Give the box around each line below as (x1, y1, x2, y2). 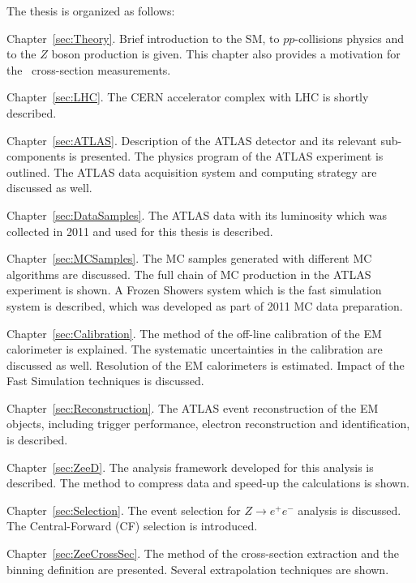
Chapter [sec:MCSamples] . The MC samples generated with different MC (6, 250, 372, 267)
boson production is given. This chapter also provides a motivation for (51, 45, 401, 62)
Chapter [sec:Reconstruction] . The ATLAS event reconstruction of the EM (6, 399, 379, 416)
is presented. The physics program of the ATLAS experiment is (69, 148, 384, 165)
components (6, 148, 66, 165)
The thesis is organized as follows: (6, 2, 175, 19)
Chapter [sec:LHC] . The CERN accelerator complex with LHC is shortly (6, 88, 369, 105)
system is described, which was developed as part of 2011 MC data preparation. (6, 297, 403, 314)
